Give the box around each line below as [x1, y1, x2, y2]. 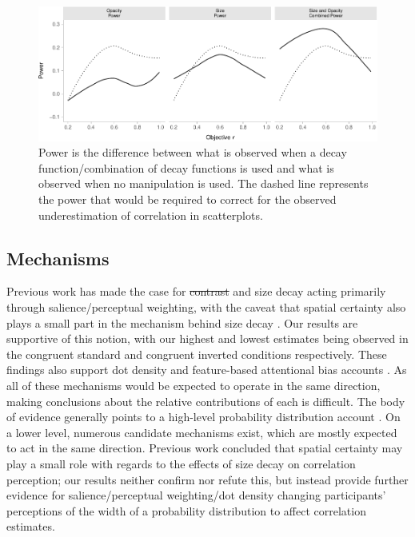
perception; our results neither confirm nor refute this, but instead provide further [6, 471, 409, 487]
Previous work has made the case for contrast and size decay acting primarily [6, 283, 386, 300]
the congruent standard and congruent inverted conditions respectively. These [6, 345, 387, 362]
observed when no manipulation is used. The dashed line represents [38, 175, 369, 192]
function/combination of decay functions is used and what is [38, 159, 334, 176]
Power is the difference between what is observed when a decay [38, 144, 347, 161]
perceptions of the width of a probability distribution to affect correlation [6, 502, 366, 519]
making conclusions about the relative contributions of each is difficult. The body [6, 392, 405, 409]
